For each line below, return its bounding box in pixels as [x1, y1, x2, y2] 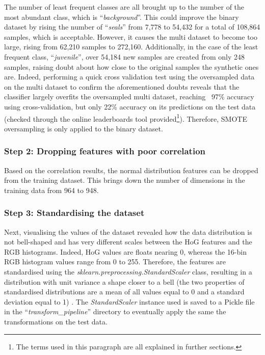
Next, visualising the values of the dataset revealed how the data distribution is [4, 226, 252, 237]
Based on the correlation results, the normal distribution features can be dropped [4, 165, 258, 175]
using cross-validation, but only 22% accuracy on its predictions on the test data [4, 101, 256, 112]
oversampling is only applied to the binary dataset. [4, 123, 163, 133]
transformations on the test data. [4, 316, 108, 326]
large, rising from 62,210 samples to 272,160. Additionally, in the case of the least [4, 41, 258, 52]
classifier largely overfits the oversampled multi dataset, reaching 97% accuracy [4, 91, 254, 102]
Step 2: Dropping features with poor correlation [4, 145, 206, 157]
